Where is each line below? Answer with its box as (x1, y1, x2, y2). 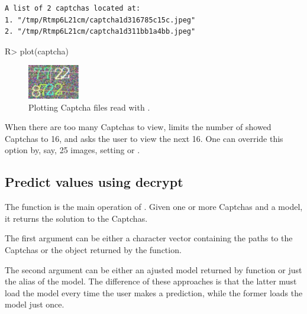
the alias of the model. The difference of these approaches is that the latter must (5, 275, 297, 287)
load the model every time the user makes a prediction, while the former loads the (5, 286, 303, 299)
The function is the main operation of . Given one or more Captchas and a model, (5, 200, 303, 213)
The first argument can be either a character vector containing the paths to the (5, 232, 293, 244)
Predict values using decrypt (5, 173, 183, 191)
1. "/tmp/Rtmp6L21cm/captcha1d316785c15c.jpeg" (5, 15, 196, 24)
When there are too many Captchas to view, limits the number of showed (5, 121, 272, 133)
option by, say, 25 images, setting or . (5, 144, 140, 156)
